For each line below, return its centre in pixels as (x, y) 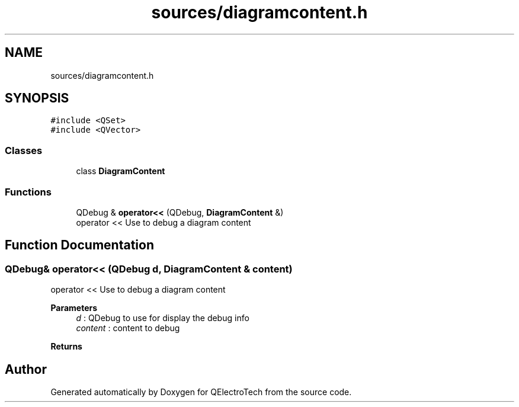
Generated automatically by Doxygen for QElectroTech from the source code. (201, 392)
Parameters (74, 308)
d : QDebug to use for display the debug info (163, 318)
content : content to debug (128, 328)
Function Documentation (79, 245)
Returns (66, 347)
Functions (28, 192)
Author (26, 369)
